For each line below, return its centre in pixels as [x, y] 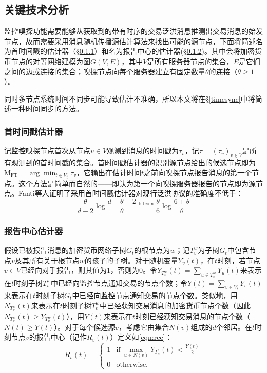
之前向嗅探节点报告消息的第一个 [198, 172]
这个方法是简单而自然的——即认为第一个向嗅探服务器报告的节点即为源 [137, 183]
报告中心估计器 [34, 231]
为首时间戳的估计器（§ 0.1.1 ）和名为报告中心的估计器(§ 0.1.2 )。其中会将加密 [130, 51]
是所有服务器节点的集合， [190, 61]
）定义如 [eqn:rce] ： [141, 337]
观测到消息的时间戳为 [143, 151]
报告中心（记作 [61, 337]
